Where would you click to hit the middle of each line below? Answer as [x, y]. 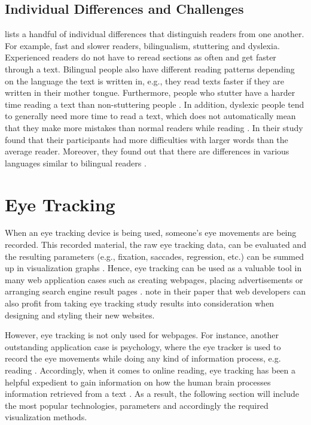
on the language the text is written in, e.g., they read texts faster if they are [145, 81]
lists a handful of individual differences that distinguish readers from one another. [155, 34]
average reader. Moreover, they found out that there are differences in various [147, 151]
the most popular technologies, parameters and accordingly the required [137, 405]
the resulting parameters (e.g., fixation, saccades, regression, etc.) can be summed [155, 256]
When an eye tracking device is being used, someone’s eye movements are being [151, 233]
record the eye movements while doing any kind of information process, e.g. [143, 358]
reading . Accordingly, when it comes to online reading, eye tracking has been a [150, 370]
